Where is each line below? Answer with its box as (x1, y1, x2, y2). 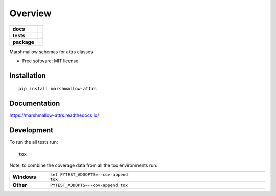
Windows (12, 174, 36, 181)
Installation (9, 71, 46, 80)
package (12, 38, 34, 45)
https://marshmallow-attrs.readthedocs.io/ (9, 112, 99, 118)
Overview (9, 8, 52, 19)
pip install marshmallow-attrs (18, 86, 97, 92)
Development (9, 126, 54, 135)
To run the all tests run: (9, 139, 58, 145)
